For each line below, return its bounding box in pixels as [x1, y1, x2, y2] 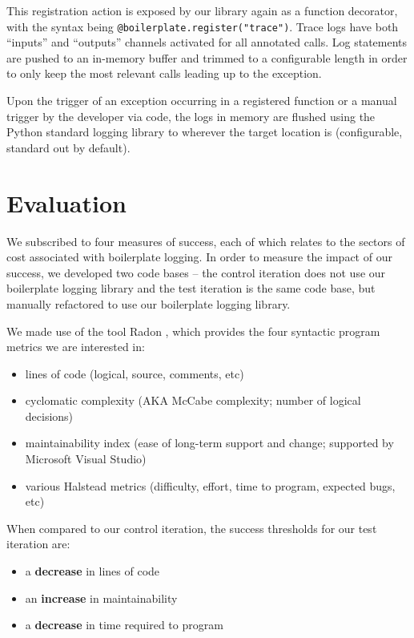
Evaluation [6, 186, 127, 219]
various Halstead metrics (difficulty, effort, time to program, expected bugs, [25, 477, 396, 494]
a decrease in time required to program [25, 616, 223, 633]
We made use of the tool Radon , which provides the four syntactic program [6, 322, 380, 339]
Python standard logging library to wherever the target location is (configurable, [6, 123, 403, 140]
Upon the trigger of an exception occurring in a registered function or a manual [6, 92, 397, 109]
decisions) [25, 407, 74, 424]
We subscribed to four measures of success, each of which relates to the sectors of [6, 232, 405, 249]
